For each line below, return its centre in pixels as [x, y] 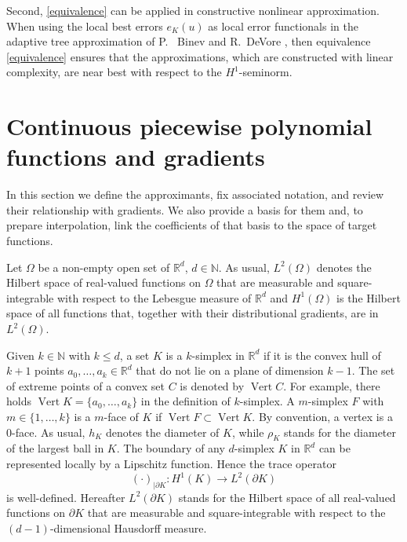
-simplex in [218, 355]
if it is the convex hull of [322, 355]
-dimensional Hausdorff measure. [128, 528]
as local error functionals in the [283, 26]
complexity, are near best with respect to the [114, 72]
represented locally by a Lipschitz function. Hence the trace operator [171, 463]
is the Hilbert [369, 297]
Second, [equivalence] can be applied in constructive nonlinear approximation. [193, 10]
